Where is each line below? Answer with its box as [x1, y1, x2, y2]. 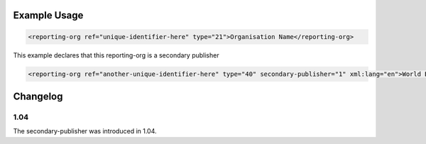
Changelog [13, 90, 63, 102]
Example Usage [13, 9, 84, 21]
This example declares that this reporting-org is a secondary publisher [13, 50, 219, 60]
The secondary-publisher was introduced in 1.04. [13, 127, 157, 135]
